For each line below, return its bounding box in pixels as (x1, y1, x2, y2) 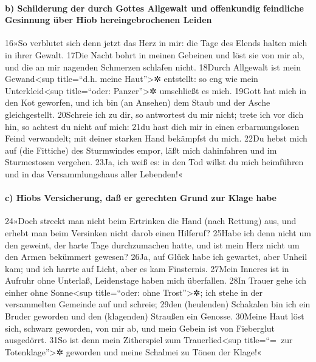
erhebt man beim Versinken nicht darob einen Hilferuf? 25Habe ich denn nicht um (5, 226, 311, 239)
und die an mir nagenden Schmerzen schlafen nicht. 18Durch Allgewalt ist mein (5, 60, 301, 73)
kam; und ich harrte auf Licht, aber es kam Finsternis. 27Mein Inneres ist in (5, 262, 289, 275)
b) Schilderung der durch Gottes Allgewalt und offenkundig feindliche (5, 1, 304, 14)
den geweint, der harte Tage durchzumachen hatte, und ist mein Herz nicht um (5, 238, 300, 251)
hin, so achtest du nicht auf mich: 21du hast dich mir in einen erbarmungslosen (5, 120, 300, 132)
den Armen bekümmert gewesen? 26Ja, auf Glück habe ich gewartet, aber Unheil (5, 250, 307, 263)
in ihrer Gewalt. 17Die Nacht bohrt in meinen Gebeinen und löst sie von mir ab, (5, 48, 304, 61)
